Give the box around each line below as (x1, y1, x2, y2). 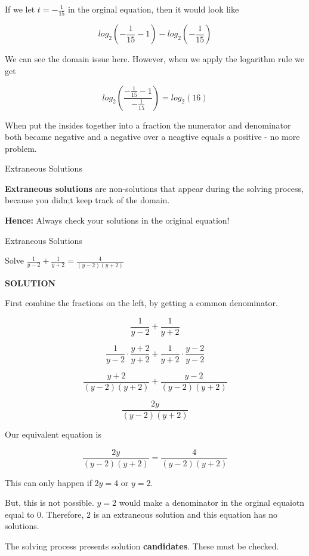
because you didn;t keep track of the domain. (5, 194, 170, 206)
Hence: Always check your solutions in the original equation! (5, 214, 230, 227)
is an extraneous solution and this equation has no (93, 508, 278, 520)
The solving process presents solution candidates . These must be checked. (5, 540, 279, 552)
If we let (5, 3, 35, 15)
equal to (5, 508, 35, 520)
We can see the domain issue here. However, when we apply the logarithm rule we (5, 53, 304, 65)
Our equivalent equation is (5, 428, 101, 440)
